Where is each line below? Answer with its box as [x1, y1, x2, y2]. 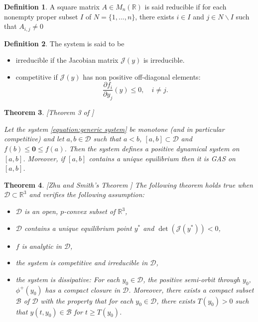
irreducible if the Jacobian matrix [15, 55, 119, 65]
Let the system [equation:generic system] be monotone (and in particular [4, 123, 225, 134]
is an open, [24, 206, 58, 216]
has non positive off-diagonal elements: [83, 71, 201, 82]
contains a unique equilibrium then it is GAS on [89, 153, 236, 163]
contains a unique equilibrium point [24, 222, 132, 233]
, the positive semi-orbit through [143, 274, 240, 284]
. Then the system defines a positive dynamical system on [64, 143, 240, 154]
